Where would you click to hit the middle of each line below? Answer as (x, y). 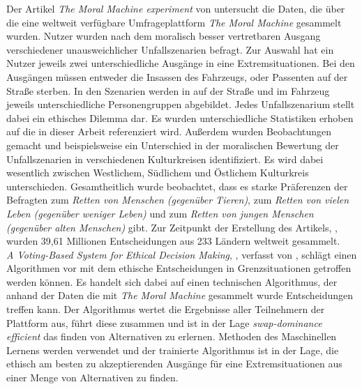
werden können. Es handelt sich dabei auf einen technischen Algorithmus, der (172, 281)
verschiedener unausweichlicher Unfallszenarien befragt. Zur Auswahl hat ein (170, 49)
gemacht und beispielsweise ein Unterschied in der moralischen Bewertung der (173, 145)
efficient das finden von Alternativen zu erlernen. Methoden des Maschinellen (172, 336)
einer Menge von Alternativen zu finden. (92, 377)
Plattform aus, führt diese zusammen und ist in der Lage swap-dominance (164, 322)
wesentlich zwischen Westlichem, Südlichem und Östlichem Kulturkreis (158, 173)
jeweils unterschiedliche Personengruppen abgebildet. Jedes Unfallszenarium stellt (181, 104)
